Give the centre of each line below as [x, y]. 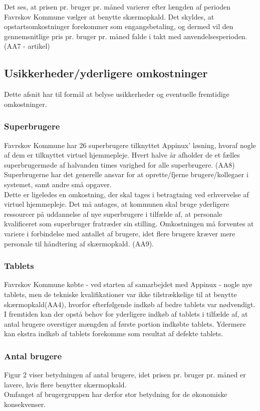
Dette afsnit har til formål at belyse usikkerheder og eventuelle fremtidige [117, 94]
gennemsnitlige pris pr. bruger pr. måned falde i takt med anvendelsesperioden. [126, 36]
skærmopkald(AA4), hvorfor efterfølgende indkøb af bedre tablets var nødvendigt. [130, 304]
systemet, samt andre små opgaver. [58, 184]
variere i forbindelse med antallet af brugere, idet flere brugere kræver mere [120, 233]
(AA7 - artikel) [27, 46]
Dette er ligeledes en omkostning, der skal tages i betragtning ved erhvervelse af [126, 194]
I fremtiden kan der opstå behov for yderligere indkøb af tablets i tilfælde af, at [126, 314]
